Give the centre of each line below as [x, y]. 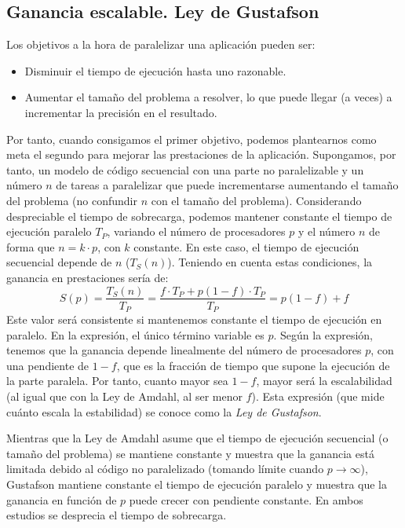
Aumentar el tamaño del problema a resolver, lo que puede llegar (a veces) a [208, 97]
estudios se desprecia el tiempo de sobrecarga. [117, 515]
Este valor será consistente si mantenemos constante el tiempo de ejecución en [194, 319]
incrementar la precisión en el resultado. [121, 112]
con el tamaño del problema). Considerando [256, 200]
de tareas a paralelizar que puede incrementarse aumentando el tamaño [227, 185]
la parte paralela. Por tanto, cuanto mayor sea [117, 381]
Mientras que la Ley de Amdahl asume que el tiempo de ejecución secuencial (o [197, 438]
